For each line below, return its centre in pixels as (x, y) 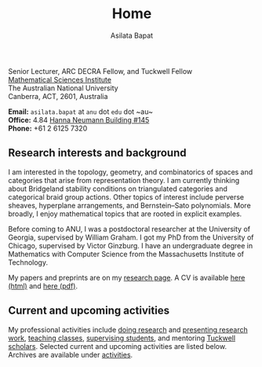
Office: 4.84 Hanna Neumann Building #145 (79, 119)
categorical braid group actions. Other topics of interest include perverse (126, 196)
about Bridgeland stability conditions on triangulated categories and (118, 189)
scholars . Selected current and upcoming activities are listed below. (118, 346)
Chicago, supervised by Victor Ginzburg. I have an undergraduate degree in (131, 245)
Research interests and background (97, 153)
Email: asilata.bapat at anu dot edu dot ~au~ (80, 112)
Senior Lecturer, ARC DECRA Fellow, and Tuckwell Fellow (100, 71)
